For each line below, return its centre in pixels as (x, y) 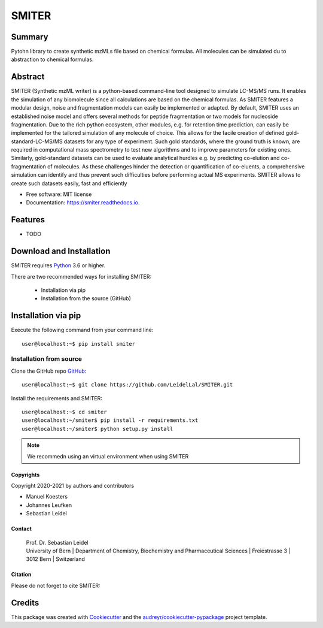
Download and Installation (61, 251)
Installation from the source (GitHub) (86, 298)
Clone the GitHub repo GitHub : (49, 371)
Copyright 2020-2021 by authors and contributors (73, 485)
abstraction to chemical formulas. (52, 59)
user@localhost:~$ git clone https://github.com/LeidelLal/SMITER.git (127, 385)
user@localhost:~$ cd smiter (64, 412)
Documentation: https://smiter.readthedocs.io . (83, 203)
